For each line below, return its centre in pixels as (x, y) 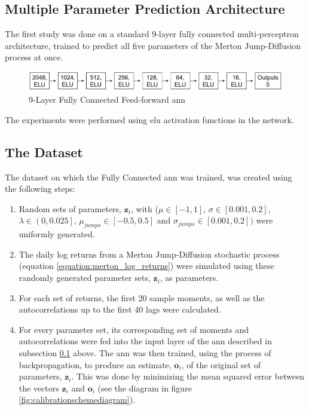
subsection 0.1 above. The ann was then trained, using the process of (145, 353)
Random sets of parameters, (70, 208)
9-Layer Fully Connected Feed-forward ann (107, 100)
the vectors (39, 388)
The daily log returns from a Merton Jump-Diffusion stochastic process (149, 254)
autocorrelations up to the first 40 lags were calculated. (120, 309)
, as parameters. (189, 278)
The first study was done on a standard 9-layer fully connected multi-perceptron (152, 34)
